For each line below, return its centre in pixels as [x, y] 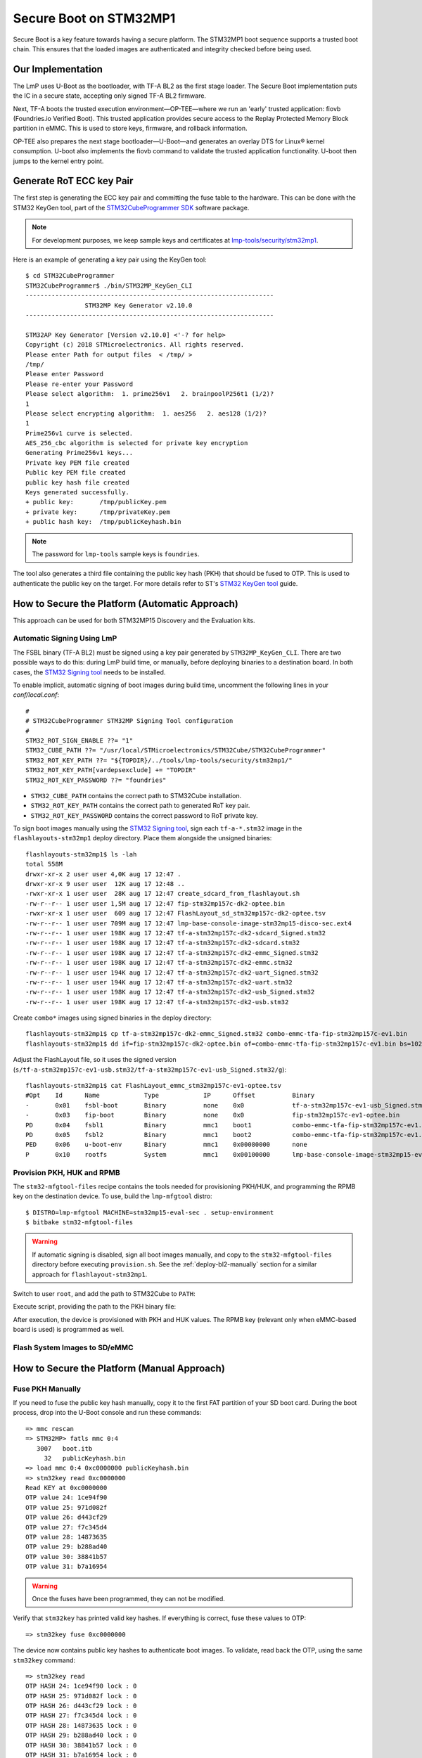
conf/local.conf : [36, 695]
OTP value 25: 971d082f [66, 1507]
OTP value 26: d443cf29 [66, 1518]
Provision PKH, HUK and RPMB [67, 1172]
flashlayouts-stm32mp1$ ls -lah [81, 854]
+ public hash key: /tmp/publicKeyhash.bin [104, 522]
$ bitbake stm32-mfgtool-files [79, 1223]
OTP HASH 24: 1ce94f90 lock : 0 [81, 1686]
